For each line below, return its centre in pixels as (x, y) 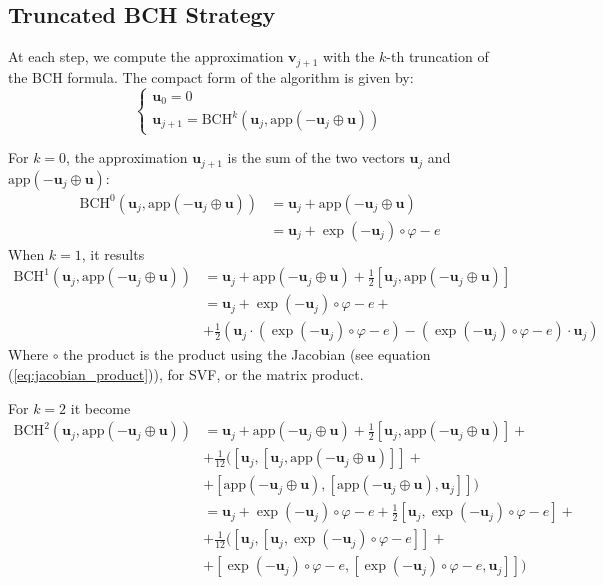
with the (349, 56)
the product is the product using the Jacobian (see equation (247, 354)
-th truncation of (437, 56)
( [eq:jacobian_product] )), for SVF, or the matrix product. (186, 374)
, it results (113, 253)
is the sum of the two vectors (316, 157)
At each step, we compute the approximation (146, 56)
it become (100, 407)
